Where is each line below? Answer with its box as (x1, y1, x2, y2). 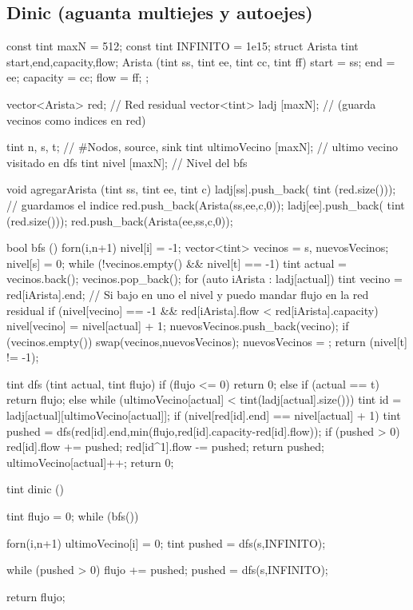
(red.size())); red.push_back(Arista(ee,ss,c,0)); (6, 212, 233, 229)
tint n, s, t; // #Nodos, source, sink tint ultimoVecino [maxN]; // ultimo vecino (6, 138, 398, 155)
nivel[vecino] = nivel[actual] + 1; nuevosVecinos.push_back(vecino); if (6, 317, 349, 334)
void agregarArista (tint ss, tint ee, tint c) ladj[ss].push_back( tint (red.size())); (6, 181, 396, 197)
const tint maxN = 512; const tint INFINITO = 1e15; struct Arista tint (6, 38, 359, 54)
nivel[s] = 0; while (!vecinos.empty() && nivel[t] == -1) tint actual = (6, 254, 347, 271)
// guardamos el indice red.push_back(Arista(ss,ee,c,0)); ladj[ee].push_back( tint (6, 196, 405, 213)
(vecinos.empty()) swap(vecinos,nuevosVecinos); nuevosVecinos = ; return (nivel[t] (6, 333, 407, 349)
